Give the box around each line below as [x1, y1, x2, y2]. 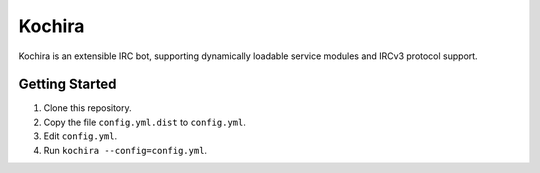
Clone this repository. [43, 102, 132, 114]
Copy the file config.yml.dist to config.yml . [43, 116, 247, 128]
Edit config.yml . [43, 130, 118, 142]
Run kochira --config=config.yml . [43, 144, 208, 156]
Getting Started [18, 76, 117, 93]
